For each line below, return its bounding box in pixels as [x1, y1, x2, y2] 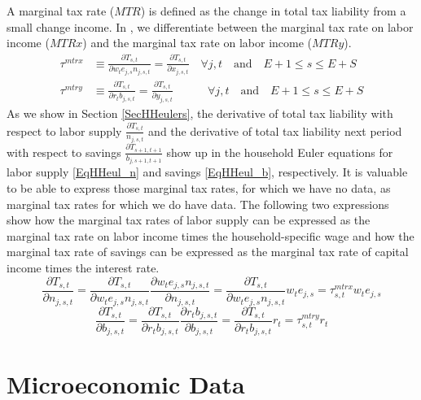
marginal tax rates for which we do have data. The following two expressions [7, 195, 389, 212]
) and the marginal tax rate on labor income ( [82, 34, 313, 51]
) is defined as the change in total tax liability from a [140, 2, 406, 19]
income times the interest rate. [7, 259, 160, 276]
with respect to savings [7, 143, 121, 160]
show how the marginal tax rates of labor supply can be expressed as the [7, 211, 371, 228]
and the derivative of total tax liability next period [148, 122, 402, 139]
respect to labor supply [7, 122, 122, 139]
